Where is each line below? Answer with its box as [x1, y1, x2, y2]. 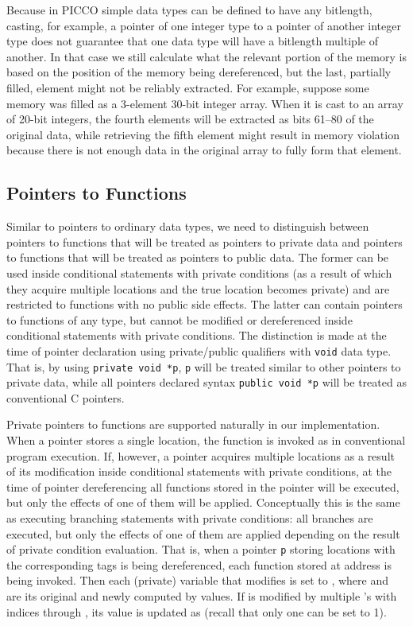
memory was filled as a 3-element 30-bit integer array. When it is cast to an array [6, 95, 403, 111]
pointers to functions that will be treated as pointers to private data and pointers [6, 233, 403, 250]
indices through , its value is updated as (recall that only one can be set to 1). [6, 603, 387, 620]
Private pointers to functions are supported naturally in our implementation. [6, 416, 380, 433]
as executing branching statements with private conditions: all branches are [6, 510, 373, 527]
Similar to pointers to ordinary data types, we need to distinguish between [6, 218, 369, 235]
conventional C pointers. [6, 389, 125, 406]
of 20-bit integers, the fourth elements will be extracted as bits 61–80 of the [6, 111, 374, 127]
